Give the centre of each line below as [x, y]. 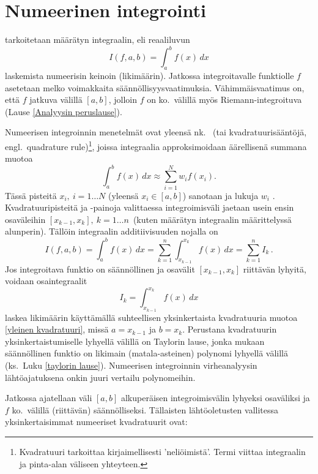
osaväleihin [25, 219]
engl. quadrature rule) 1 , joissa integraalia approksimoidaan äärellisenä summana [156, 145]
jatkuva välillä [56, 100]
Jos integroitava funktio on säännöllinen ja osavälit [100, 269]
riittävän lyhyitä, [275, 269]
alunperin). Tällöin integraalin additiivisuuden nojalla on [112, 231]
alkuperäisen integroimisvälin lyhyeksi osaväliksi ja [215, 398]
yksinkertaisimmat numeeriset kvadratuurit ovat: [96, 422]
